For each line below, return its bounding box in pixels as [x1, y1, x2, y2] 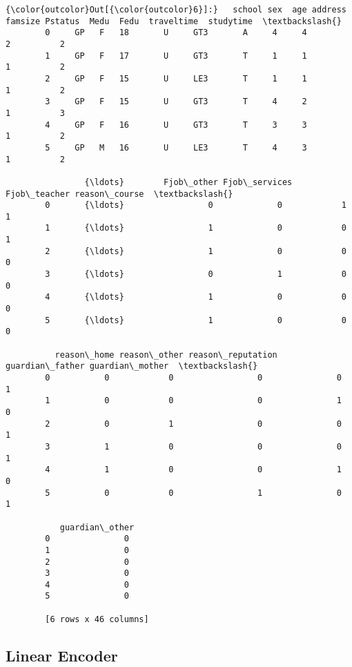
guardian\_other [59, 522, 135, 532]
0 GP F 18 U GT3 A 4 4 [45, 28, 307, 38]
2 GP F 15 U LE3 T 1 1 [45, 73, 307, 84]
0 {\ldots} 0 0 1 [45, 200, 346, 211]
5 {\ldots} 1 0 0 [45, 315, 346, 325]
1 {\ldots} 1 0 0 [45, 223, 346, 233]
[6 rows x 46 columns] [45, 614, 149, 624]
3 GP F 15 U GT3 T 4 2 [45, 97, 307, 107]
